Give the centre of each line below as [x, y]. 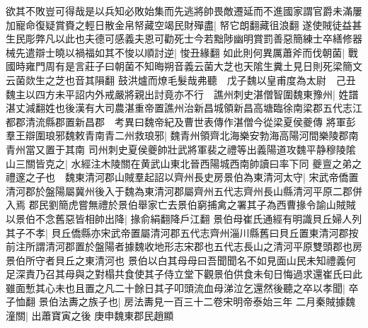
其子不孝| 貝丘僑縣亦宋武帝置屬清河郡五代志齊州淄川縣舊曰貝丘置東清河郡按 [182, 232]
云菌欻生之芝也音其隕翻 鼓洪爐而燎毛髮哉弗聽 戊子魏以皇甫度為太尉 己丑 [181, 80]
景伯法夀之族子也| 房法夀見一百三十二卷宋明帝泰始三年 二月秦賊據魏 [197, 301]
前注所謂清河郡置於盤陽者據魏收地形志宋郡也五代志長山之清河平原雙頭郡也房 [184, 246]
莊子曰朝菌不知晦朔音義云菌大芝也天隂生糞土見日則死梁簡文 [223, 66]
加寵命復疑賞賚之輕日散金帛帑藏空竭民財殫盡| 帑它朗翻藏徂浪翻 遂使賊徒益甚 [184, 24]
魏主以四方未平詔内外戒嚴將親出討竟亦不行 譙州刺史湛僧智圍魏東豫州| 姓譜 [182, 94]
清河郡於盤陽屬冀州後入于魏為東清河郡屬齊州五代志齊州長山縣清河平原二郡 [179, 191]
